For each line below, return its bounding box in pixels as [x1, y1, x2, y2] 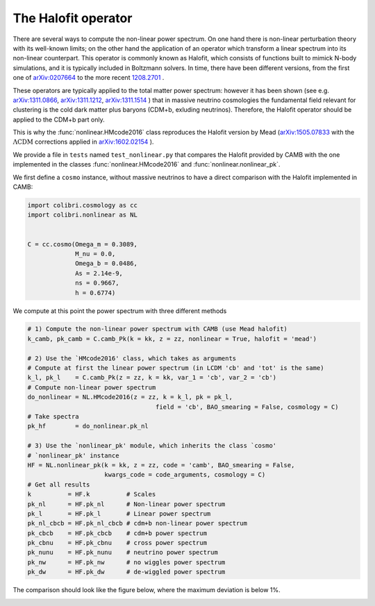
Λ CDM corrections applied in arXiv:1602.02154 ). [12, 137, 154, 146]
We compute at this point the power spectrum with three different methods [12, 306, 227, 315]
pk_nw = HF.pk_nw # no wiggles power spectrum [27, 558, 226, 566]
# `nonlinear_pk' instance [27, 451, 119, 460]
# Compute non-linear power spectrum [27, 383, 156, 392]
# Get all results [27, 480, 90, 489]
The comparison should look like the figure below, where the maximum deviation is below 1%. [12, 586, 281, 594]
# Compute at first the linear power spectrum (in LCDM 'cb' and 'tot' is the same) [27, 364, 324, 372]
